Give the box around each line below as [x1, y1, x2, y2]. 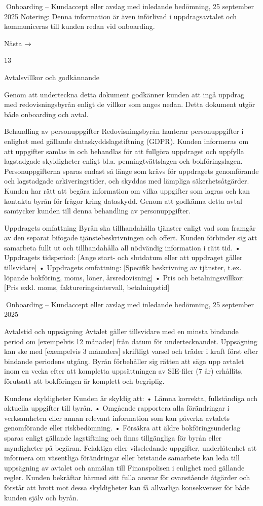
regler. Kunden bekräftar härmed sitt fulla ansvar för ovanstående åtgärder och [4, 472, 250, 483]
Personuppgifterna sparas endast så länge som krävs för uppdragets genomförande [4, 165, 259, 176]
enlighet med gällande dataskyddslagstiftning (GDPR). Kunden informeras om [4, 135, 249, 146]
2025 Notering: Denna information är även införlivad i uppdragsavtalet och [4, 11, 237, 21]
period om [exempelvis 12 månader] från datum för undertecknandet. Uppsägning [4, 336, 257, 346]
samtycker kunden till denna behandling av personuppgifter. [4, 205, 191, 216]
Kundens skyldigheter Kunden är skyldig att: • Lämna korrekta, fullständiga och [4, 392, 258, 403]
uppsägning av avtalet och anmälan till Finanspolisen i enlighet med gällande [4, 462, 245, 473]
